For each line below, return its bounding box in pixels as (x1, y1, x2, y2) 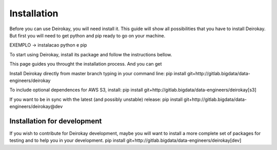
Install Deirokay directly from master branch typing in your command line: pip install (9, 70, 187, 76)
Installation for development (9, 117, 102, 125)
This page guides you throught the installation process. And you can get (9, 61, 162, 67)
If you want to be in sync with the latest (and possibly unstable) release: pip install (9, 96, 183, 102)
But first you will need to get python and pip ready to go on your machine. (9, 32, 166, 38)
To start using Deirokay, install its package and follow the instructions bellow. (9, 51, 172, 57)
